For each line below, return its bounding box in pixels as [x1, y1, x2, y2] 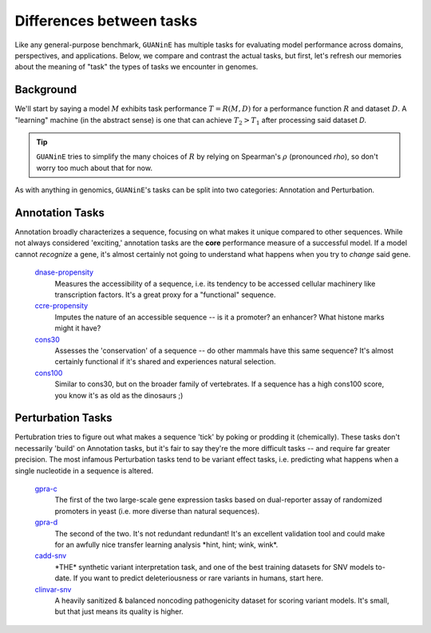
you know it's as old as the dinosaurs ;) [54, 390, 184, 400]
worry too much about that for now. [36, 163, 153, 172]
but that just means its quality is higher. [54, 607, 184, 616]
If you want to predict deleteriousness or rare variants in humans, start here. [73, 573, 323, 583]
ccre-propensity [34, 301, 89, 311]
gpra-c [34, 484, 57, 494]
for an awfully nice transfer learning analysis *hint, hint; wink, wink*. [54, 540, 279, 549]
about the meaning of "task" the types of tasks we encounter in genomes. [14, 62, 259, 72]
